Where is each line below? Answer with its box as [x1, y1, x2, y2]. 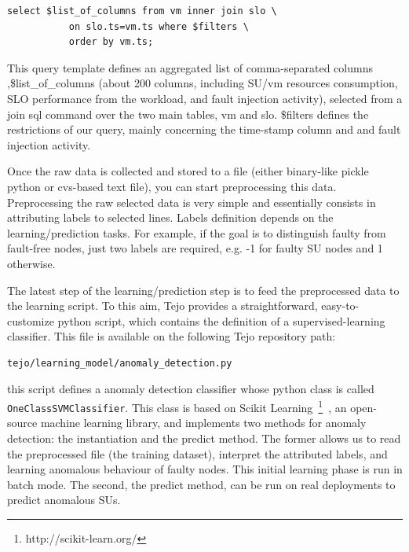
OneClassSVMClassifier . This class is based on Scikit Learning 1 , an [7, 397, 347, 415]
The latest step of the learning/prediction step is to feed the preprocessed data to [7, 282, 400, 298]
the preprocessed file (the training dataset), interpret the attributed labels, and [7, 445, 388, 462]
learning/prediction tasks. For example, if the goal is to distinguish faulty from [7, 224, 386, 241]
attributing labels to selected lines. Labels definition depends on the [7, 209, 334, 226]
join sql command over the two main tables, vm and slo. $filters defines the [7, 105, 369, 122]
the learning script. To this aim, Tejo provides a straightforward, [7, 297, 318, 314]
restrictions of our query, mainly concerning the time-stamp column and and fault [7, 121, 401, 138]
